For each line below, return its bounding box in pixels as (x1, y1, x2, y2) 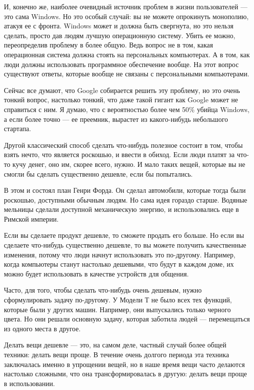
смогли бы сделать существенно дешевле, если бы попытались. (4, 168, 193, 179)
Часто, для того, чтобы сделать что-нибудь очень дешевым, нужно (4, 285, 202, 295)
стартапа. (4, 123, 31, 134)
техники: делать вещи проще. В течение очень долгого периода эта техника (4, 349, 229, 359)
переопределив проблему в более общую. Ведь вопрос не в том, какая (4, 40, 213, 50)
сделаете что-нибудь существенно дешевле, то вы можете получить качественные (4, 240, 247, 250)
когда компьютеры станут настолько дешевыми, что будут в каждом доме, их (4, 259, 234, 269)
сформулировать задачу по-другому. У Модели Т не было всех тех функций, (4, 295, 232, 305)
